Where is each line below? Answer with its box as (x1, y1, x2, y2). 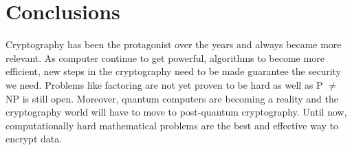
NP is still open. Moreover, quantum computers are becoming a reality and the (5, 91, 339, 105)
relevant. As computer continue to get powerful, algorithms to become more (5, 50, 324, 65)
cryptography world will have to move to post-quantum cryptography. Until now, (5, 105, 347, 119)
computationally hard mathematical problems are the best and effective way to (5, 118, 339, 132)
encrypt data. (5, 131, 63, 146)
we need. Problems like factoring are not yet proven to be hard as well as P (5, 77, 323, 92)
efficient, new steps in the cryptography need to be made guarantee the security (5, 64, 342, 78)
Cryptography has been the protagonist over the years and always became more (5, 37, 342, 52)
